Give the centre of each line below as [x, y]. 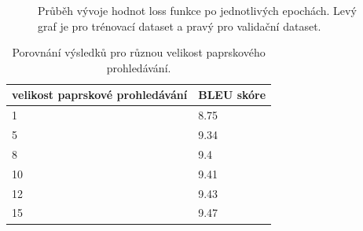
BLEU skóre [232, 95]
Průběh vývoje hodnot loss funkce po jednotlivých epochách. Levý [197, 10]
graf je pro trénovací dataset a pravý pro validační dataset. [180, 26]
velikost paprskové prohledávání [100, 95]
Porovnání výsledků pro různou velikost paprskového [139, 52]
